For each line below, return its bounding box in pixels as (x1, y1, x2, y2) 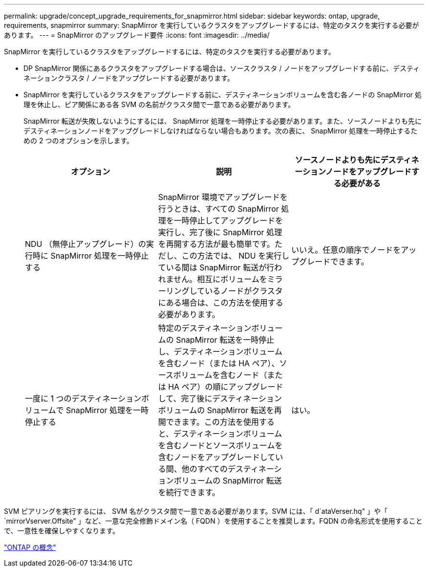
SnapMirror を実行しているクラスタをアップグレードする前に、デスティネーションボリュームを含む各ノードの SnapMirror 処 (23, 90, 422, 99)
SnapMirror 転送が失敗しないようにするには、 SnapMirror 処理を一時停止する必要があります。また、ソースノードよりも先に (23, 117, 422, 125)
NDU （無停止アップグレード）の (25, 239, 147, 249)
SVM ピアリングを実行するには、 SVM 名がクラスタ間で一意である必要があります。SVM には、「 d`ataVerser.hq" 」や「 (4, 507, 388, 515)
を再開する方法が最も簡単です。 (158, 239, 275, 249)
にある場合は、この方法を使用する (158, 298, 283, 307)
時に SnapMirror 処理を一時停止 (33, 251, 149, 261)
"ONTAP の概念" (4, 543, 56, 551)
